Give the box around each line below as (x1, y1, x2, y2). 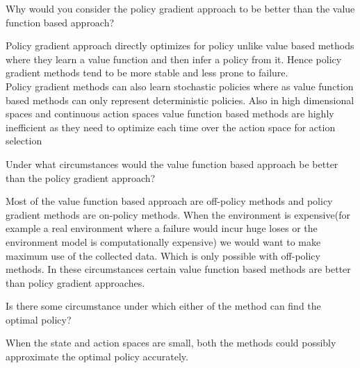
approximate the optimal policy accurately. (6, 349, 188, 364)
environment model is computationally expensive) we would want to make (6, 234, 321, 249)
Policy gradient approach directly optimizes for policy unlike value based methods (6, 38, 354, 53)
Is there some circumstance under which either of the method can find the (6, 299, 321, 313)
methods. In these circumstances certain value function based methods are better (6, 262, 351, 276)
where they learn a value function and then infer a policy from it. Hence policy (6, 51, 342, 66)
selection (6, 133, 42, 148)
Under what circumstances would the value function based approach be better (6, 156, 338, 171)
